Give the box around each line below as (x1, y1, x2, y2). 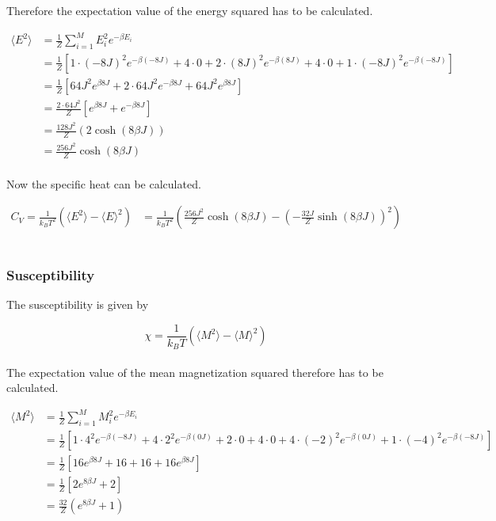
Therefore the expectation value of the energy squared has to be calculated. (6, 2, 373, 18)
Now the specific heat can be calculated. (6, 175, 201, 192)
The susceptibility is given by (6, 296, 149, 312)
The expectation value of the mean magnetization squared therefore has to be (6, 363, 383, 380)
